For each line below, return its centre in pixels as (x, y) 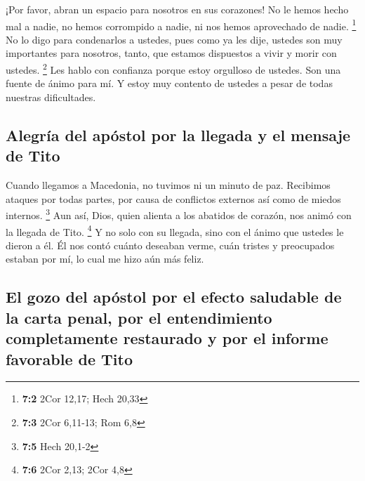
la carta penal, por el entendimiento (139, 317)
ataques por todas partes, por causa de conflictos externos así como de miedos (173, 198)
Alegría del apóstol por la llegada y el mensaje (178, 134)
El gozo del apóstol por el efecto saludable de (174, 297)
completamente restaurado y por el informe (167, 338)
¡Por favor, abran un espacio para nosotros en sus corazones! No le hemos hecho (177, 9)
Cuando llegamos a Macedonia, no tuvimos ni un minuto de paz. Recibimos (168, 185)
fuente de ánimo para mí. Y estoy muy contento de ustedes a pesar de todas (169, 83)
